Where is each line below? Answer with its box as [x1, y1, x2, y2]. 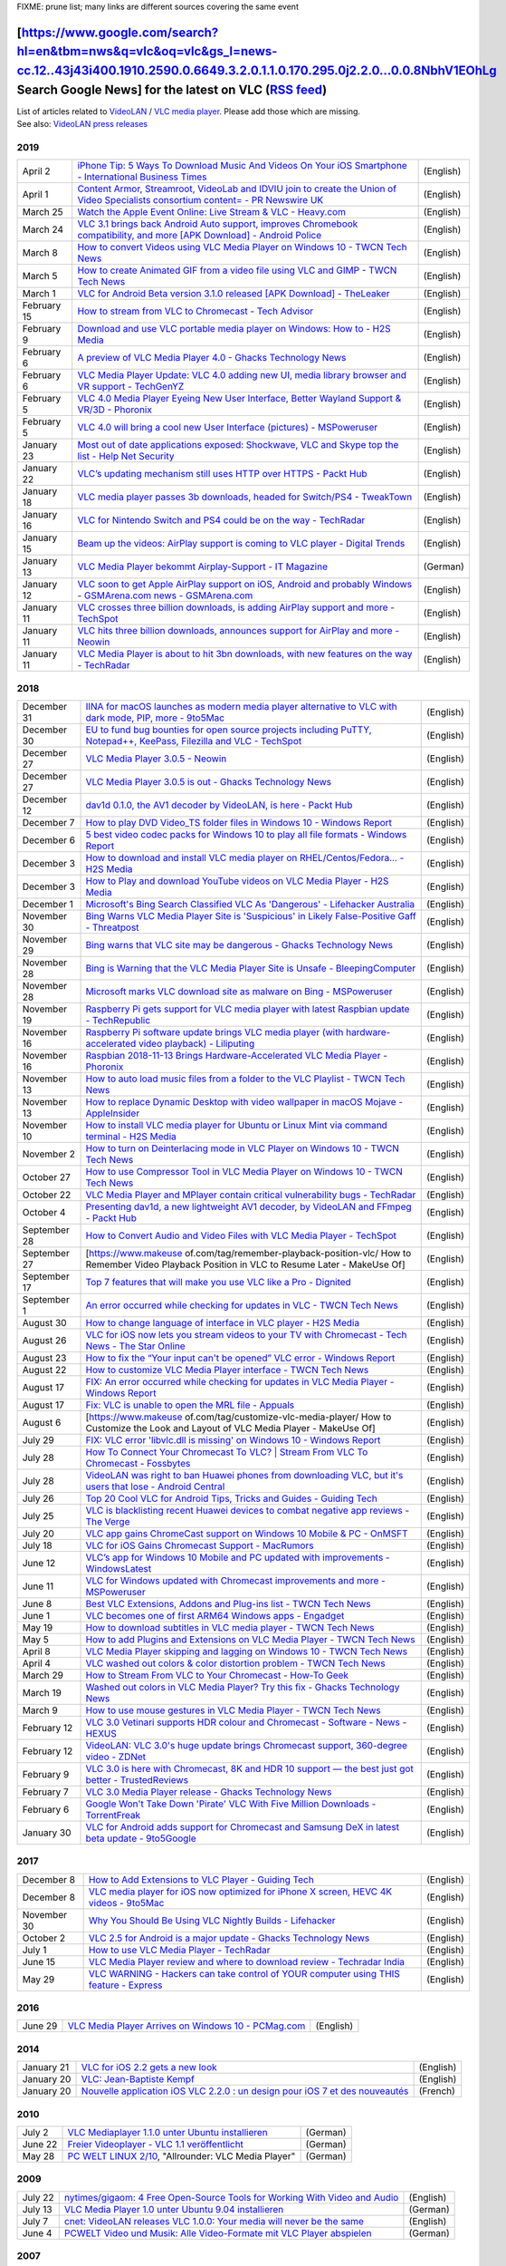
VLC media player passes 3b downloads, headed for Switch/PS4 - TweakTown [77, 490, 413, 503]
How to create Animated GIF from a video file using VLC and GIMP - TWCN [77, 264, 397, 276]
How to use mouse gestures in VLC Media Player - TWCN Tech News [85, 1704, 382, 1717]
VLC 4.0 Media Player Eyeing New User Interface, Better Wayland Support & [77, 392, 402, 405]
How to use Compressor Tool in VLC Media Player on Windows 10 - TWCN [85, 1165, 403, 1177]
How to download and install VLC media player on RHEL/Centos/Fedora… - [85, 851, 405, 864]
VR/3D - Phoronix [77, 403, 153, 416]
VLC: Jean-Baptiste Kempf [81, 2073, 195, 2086]
